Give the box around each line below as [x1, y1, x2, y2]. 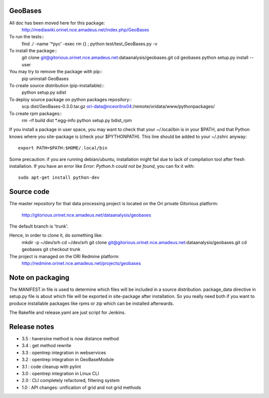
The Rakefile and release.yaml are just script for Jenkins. [9, 309, 126, 316]
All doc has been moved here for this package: [9, 20, 105, 26]
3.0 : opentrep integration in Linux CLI [21, 370, 99, 376]
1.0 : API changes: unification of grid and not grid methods [21, 384, 141, 391]
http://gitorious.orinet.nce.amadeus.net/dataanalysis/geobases [21, 212, 151, 218]
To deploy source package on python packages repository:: [9, 96, 132, 102]
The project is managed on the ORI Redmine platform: [9, 253, 120, 259]
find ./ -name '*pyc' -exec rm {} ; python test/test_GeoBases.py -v [21, 40, 158, 47]
